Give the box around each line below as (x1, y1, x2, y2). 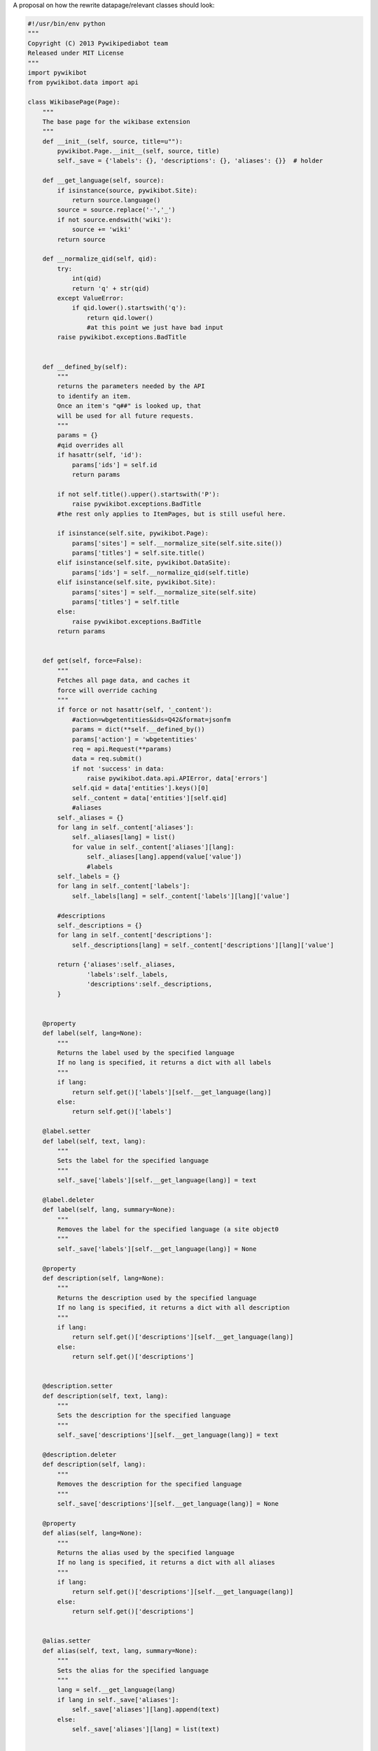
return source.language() (71, 196, 161, 205)
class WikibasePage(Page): (27, 98, 120, 106)
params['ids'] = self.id (71, 461, 157, 469)
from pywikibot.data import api (27, 78, 139, 87)
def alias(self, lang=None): (42, 1529, 143, 1537)
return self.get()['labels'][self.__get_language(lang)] (71, 1088, 272, 1096)
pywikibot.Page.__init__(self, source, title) (57, 147, 220, 155)
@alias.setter (42, 1637, 91, 1645)
